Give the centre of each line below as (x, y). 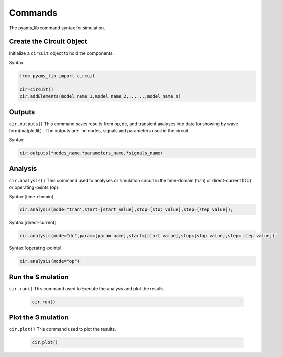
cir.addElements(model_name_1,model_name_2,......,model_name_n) (100, 96)
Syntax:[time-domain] (31, 196)
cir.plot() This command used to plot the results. (62, 329)
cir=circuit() (37, 89)
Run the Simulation (39, 277)
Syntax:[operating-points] (35, 248)
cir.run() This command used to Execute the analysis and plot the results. (87, 288)
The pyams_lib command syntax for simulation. (57, 28)
